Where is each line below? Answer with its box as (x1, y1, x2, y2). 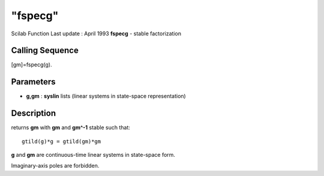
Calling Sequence (11, 45, 79, 56)
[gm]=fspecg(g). (11, 61, 52, 68)
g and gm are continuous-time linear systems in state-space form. (11, 151, 175, 159)
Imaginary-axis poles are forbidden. (11, 162, 100, 169)
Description (11, 108, 56, 119)
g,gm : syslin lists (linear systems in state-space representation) (26, 93, 186, 100)
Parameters (11, 77, 56, 87)
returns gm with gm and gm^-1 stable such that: (11, 124, 130, 131)
